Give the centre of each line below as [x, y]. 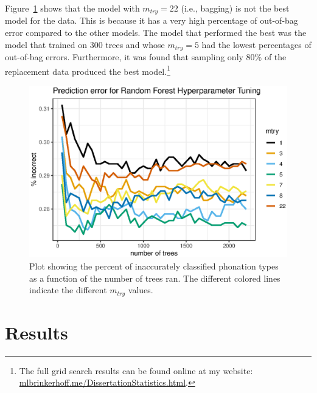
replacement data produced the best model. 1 [88, 70]
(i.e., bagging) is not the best [235, 8]
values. [141, 290]
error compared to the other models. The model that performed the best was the [156, 33]
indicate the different [68, 290]
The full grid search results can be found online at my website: [136, 370]
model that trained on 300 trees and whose [85, 44]
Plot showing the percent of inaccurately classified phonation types [154, 266]
